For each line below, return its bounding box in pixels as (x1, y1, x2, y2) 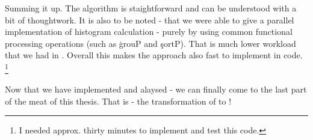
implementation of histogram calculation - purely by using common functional (5, 25, 293, 38)
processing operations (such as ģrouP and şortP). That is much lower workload (5, 37, 296, 49)
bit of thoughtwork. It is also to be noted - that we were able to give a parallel (5, 13, 294, 26)
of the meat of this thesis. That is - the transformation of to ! (5, 94, 232, 107)
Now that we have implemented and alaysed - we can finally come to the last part (5, 83, 307, 96)
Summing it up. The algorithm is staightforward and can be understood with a (5, 2, 297, 14)
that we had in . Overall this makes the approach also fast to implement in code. (5, 49, 303, 61)
